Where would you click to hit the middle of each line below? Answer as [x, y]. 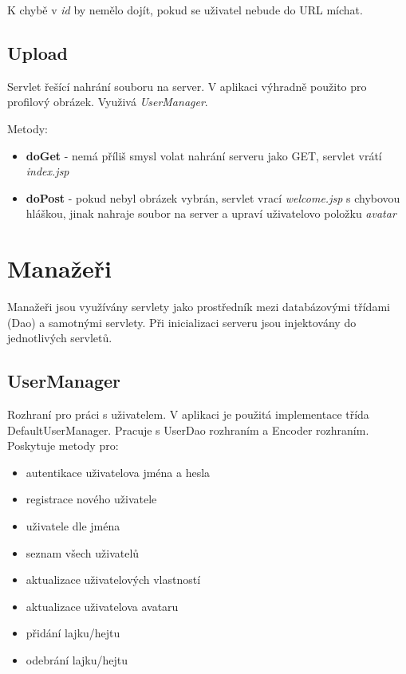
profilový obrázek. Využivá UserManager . [108, 102]
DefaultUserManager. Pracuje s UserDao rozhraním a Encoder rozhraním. [188, 430]
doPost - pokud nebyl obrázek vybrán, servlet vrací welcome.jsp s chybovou [213, 197]
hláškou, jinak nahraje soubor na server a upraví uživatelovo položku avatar [211, 213]
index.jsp [47, 171]
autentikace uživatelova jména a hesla [118, 472]
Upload [37, 52]
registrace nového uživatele [91, 499]
